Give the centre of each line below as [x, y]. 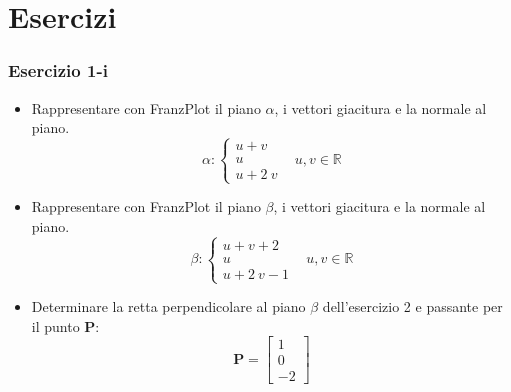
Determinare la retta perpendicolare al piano [168, 306]
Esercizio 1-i [58, 70]
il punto [55, 325]
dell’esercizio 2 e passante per [412, 306]
